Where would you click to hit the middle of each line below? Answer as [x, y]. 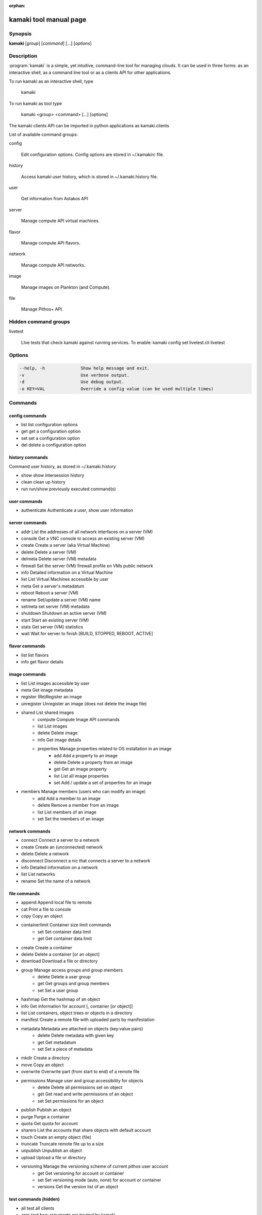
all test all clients [38, 1208]
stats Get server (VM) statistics [52, 627]
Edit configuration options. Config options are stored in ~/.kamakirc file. [93, 154]
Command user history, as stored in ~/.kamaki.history [62, 466]
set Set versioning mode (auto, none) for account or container [99, 1180]
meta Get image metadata [47, 690]
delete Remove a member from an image [78, 805]
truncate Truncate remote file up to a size [62, 1144]
